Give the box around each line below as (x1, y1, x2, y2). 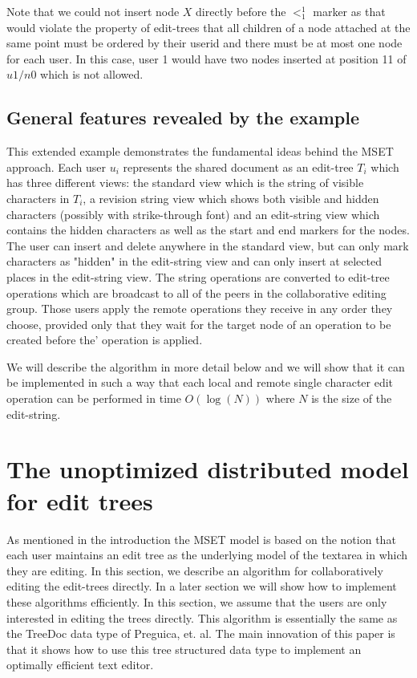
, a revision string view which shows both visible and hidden (83, 189, 379, 206)
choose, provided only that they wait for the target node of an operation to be (6, 315, 391, 332)
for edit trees (6, 484, 153, 517)
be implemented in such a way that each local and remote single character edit (6, 374, 394, 391)
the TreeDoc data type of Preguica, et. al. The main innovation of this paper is (6, 625, 395, 642)
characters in (6, 189, 70, 206)
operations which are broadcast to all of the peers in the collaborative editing (6, 284, 387, 301)
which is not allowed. (40, 66, 144, 83)
